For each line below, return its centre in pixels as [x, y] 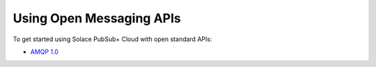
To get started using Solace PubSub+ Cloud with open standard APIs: [112, 39]
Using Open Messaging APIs [97, 18]
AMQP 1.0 [45, 52]
